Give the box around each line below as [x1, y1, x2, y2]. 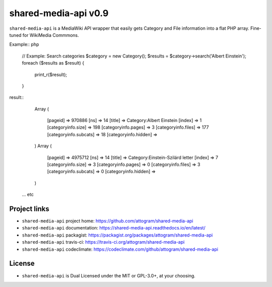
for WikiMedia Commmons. [22, 32, 79, 38]
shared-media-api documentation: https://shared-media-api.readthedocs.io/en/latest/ [22, 225, 206, 231]
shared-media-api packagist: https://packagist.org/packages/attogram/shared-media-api [22, 232, 213, 238]
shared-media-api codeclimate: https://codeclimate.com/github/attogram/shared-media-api [22, 246, 219, 252]
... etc [22, 192, 34, 198]
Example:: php [9, 41, 39, 47]
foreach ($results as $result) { [22, 60, 85, 66]
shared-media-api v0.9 [9, 8, 109, 19]
